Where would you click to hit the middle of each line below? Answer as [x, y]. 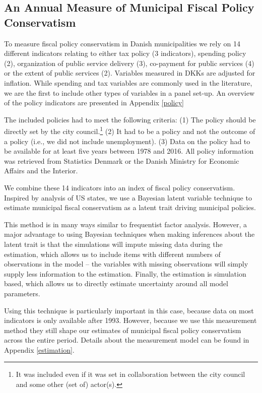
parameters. [22, 293]
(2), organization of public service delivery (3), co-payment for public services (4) [129, 63]
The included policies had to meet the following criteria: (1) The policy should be [130, 119]
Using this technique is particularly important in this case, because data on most [129, 310]
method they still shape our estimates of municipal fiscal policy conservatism [123, 330]
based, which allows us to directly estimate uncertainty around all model [116, 283]
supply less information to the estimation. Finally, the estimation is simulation [125, 273]
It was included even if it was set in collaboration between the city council [130, 374]
